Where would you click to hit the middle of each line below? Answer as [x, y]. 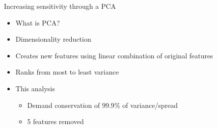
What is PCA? [38, 22]
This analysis [35, 88]
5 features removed [55, 121]
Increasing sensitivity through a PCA [60, 6]
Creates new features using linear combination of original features [114, 55]
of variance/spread [150, 105]
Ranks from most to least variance [67, 72]
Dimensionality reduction [53, 39]
